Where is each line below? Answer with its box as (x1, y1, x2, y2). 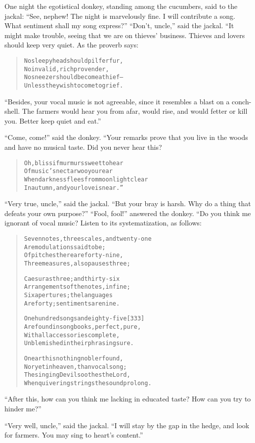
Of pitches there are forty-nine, (24, 252, 124, 259)
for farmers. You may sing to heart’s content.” (4, 430, 143, 440)
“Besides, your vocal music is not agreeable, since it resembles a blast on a (4, 96, 230, 106)
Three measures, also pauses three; (24, 260, 130, 267)
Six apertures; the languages (24, 291, 113, 299)
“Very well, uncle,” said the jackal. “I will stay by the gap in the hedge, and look (4, 420, 250, 430)
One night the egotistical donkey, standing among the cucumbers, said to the (4, 1, 238, 11)
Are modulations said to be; (24, 243, 106, 251)
